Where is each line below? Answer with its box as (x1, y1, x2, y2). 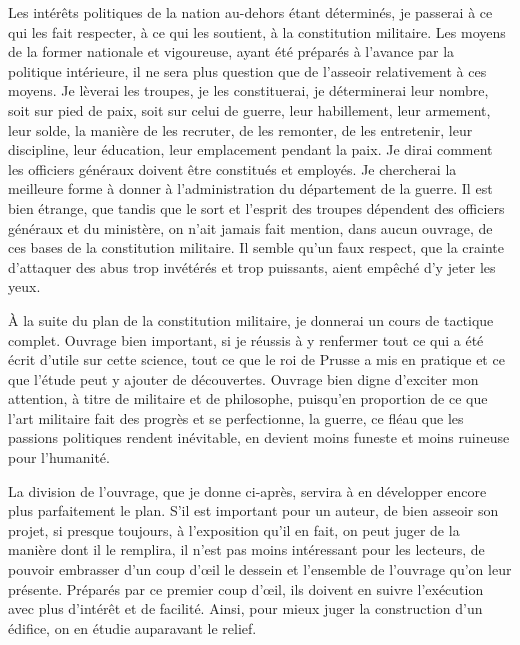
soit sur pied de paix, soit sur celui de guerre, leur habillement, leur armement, (8, 99, 491, 120)
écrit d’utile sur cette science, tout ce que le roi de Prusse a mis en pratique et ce (8, 349, 505, 370)
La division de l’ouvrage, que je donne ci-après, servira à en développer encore (8, 480, 487, 501)
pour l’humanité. (8, 447, 110, 468)
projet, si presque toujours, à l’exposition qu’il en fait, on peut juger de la (8, 519, 460, 540)
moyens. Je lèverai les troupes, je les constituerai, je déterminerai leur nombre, (8, 80, 489, 101)
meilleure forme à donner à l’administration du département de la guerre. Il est (8, 178, 493, 199)
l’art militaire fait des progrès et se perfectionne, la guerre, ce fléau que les (8, 407, 464, 428)
